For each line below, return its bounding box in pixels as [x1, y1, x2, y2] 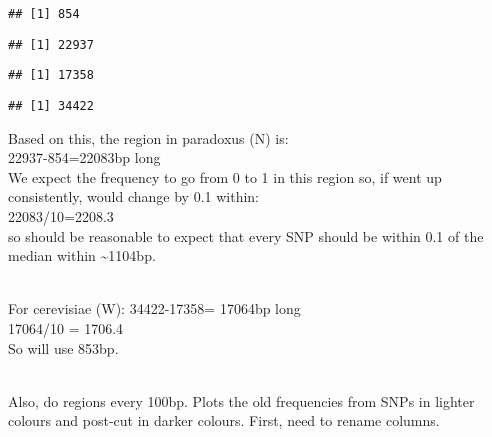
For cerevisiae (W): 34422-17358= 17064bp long [8, 298, 301, 319]
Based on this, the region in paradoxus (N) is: [8, 127, 289, 148]
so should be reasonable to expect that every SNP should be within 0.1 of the [8, 225, 484, 246]
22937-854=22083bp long [8, 147, 161, 168]
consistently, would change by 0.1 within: [8, 186, 260, 207]
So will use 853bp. [8, 337, 119, 358]
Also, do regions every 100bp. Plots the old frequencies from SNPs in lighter [8, 390, 475, 411]
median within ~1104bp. [8, 245, 156, 266]
